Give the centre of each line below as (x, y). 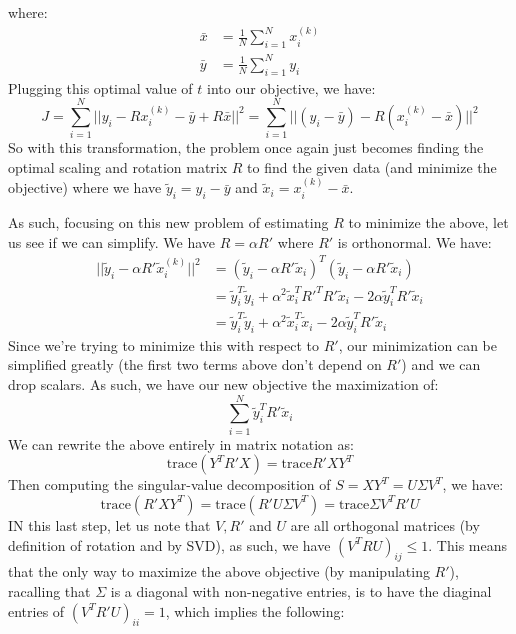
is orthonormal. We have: (414, 241)
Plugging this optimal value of (100, 87)
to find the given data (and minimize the (372, 166)
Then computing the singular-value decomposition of (169, 484)
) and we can (441, 364)
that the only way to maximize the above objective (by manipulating (219, 571)
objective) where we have (85, 187)
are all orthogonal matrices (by (385, 524)
